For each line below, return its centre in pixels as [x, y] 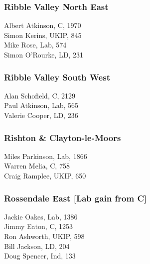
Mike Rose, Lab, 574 [35, 45]
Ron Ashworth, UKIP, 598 [44, 236]
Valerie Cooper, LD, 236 [41, 115]
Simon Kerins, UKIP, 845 [43, 35]
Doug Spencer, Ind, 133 [40, 256]
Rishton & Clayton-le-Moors [63, 137]
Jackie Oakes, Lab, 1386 [41, 216]
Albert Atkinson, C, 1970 [43, 25]
